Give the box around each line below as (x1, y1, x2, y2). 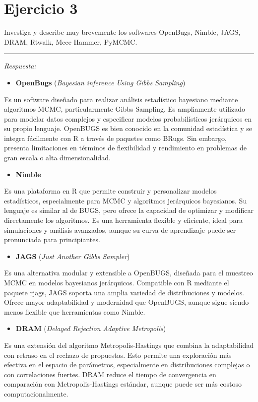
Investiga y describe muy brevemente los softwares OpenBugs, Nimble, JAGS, (4, 27, 241, 37)
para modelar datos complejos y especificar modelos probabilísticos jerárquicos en (4, 113, 252, 124)
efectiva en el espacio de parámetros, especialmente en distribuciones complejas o (4, 359, 250, 370)
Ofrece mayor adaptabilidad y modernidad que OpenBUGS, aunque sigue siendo (4, 297, 249, 307)
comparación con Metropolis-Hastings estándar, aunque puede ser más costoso (4, 379, 242, 389)
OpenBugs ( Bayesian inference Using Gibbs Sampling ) (15, 77, 186, 87)
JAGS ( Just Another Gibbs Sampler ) (15, 251, 130, 261)
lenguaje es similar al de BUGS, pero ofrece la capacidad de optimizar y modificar (4, 205, 254, 215)
